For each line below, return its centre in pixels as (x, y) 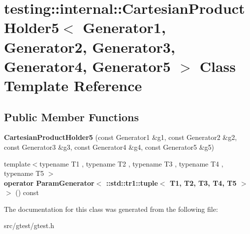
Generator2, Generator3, (90, 47)
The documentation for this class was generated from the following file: (111, 209)
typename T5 (24, 173)
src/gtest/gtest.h (29, 225)
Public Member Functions (71, 117)
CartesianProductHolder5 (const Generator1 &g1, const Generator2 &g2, (121, 137)
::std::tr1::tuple (132, 183)
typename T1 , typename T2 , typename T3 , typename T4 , (131, 163)
